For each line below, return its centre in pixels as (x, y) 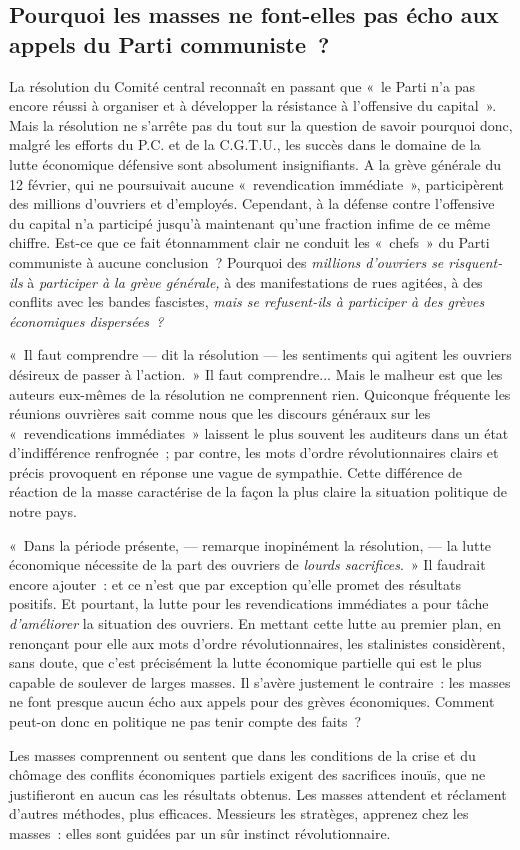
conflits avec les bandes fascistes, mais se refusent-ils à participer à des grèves (247, 301)
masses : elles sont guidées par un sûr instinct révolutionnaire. (200, 832)
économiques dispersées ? (86, 320)
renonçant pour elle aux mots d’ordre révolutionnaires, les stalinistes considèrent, (257, 642)
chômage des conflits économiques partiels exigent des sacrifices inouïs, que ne (247, 774)
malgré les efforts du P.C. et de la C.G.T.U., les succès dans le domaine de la (245, 144)
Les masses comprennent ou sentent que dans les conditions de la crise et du (242, 754)
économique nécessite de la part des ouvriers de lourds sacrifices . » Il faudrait (247, 564)
